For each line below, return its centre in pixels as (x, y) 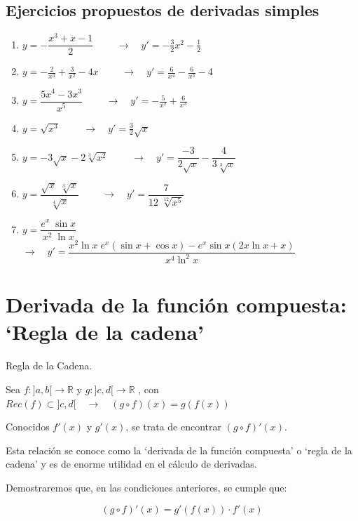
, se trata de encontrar (174, 427)
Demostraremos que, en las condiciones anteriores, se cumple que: (146, 487)
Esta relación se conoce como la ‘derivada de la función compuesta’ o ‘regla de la (179, 450)
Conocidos (28, 427)
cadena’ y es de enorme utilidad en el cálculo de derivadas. (131, 464)
